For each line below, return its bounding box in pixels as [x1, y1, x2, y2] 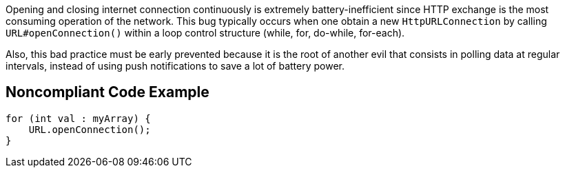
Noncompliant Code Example [6, 83, 209, 101]
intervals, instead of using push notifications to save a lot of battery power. [6, 60, 345, 72]
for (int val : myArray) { [6, 112, 151, 124]
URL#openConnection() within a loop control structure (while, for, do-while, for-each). [6, 27, 405, 39]
